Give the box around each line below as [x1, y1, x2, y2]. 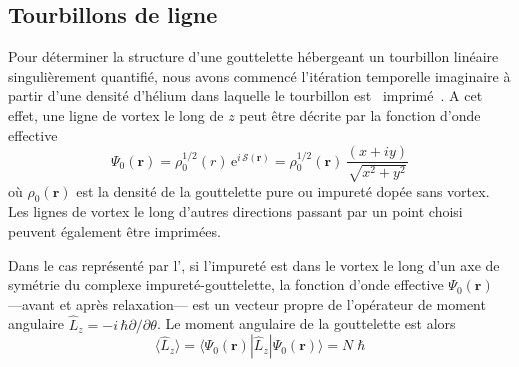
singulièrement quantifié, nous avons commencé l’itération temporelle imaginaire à [8, 65, 511, 86]
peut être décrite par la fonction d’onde [239, 104, 481, 125]
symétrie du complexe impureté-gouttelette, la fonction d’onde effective [8, 274, 444, 295]
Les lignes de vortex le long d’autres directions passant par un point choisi [8, 201, 463, 222]
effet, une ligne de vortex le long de [8, 104, 224, 125]
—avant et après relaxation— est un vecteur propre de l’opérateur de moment [8, 293, 486, 314]
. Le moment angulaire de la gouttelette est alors [156, 313, 456, 334]
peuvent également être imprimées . [8, 221, 221, 242]
